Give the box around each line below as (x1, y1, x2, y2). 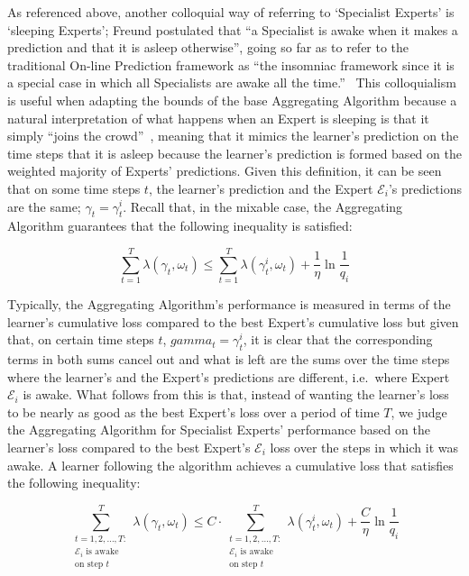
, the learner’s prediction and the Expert (148, 178, 373, 197)
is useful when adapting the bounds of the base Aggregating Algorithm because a (7, 90, 457, 109)
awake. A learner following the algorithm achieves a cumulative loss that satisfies (7, 455, 454, 474)
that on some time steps (7, 178, 141, 197)
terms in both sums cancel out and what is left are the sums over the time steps (7, 350, 450, 369)
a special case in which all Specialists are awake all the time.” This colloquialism (7, 73, 456, 92)
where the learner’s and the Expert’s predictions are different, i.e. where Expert (7, 367, 450, 386)
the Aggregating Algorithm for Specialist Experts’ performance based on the (7, 420, 430, 439)
